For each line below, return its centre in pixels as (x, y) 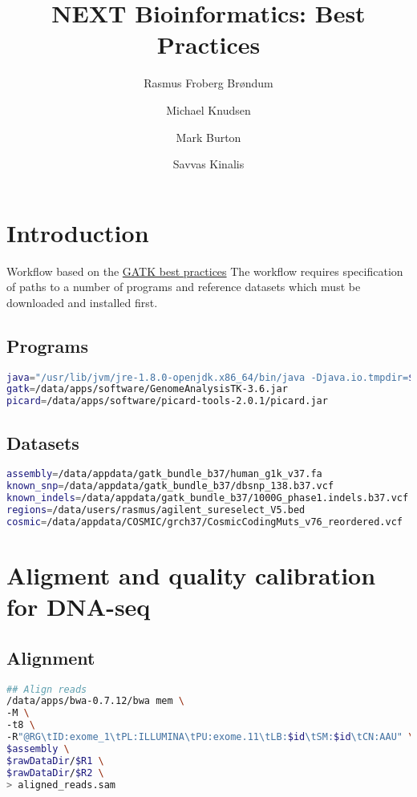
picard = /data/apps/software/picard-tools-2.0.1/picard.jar (167, 401)
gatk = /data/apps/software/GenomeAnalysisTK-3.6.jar (147, 389)
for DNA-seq (79, 607)
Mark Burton (208, 137)
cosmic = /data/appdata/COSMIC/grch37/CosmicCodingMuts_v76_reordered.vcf (204, 522)
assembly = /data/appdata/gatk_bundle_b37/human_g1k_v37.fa (164, 474)
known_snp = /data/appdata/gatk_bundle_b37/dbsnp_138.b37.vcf (170, 486)
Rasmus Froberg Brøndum (208, 83)
